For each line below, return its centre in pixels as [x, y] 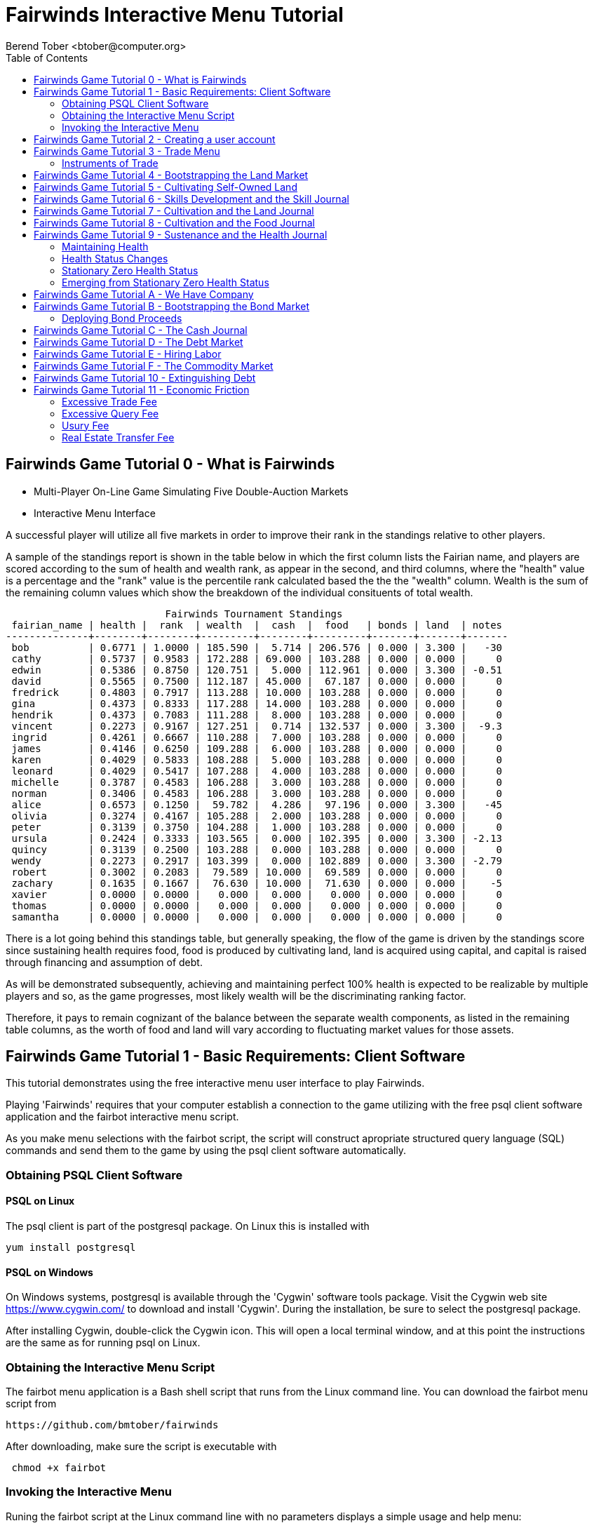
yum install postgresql [71, 1248]
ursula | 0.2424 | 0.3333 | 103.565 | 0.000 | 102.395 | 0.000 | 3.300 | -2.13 [257, 838]
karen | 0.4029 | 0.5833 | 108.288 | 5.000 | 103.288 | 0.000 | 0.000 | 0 [257, 759]
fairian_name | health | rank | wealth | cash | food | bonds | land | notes [257, 625]
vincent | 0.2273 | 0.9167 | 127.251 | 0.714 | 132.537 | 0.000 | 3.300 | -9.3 [257, 726]
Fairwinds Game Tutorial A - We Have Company [144, 294]
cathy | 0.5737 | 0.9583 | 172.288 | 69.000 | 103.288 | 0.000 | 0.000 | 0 [257, 658]
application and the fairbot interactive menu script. [122, 1117]
